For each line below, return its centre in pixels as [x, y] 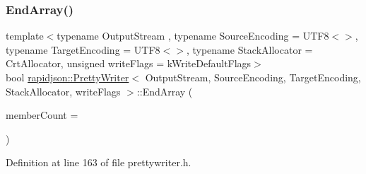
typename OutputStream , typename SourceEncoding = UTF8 [193, 36]
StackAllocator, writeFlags [63, 91]
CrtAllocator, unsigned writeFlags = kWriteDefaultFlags [129, 63]
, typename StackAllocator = [249, 49]
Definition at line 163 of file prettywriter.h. [99, 162]
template [25, 36]
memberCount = [42, 115]
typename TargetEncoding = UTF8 [83, 49]
